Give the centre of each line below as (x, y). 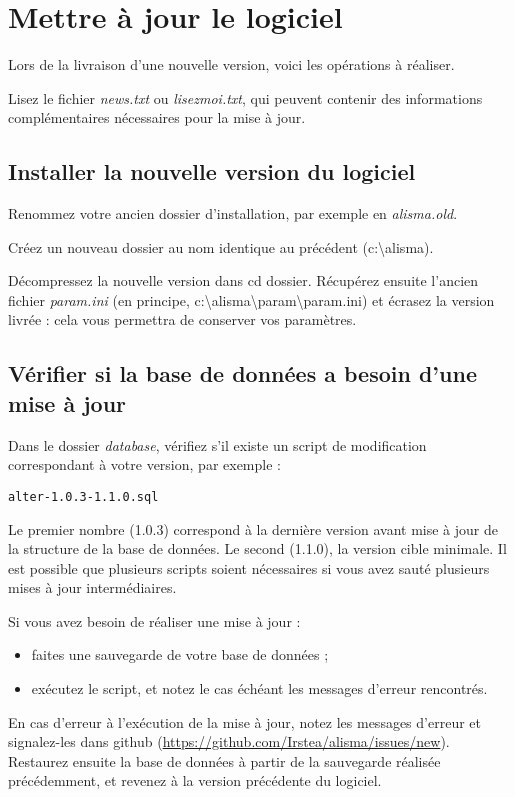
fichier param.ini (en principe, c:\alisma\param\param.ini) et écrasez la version (251, 299)
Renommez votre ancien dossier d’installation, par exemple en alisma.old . (233, 213)
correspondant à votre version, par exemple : (144, 464)
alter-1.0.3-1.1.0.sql (83, 496)
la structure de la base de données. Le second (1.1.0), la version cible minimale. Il (257, 548)
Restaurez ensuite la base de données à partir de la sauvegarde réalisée (224, 760)
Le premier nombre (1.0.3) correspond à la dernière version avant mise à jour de (253, 528)
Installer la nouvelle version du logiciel (212, 171)
